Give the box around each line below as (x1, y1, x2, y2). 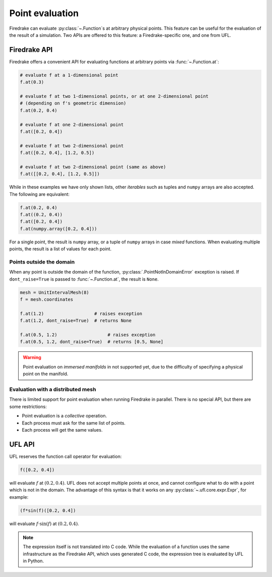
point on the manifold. (23, 371, 69, 377)
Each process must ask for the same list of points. (22, 419, 126, 426)
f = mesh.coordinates (20, 297, 74, 302)
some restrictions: (9, 403, 47, 409)
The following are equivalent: (9, 191, 70, 197)
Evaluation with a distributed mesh (9, 386, 96, 393)
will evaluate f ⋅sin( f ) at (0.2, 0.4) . (9, 520, 79, 527)
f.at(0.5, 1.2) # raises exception (20, 332, 156, 338)
